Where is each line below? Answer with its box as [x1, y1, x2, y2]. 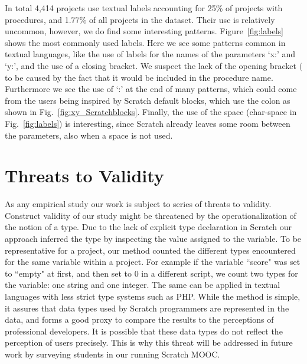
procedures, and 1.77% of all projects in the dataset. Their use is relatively [5, 13, 275, 25]
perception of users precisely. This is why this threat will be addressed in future [5, 336, 293, 349]
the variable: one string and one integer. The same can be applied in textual [5, 278, 280, 291]
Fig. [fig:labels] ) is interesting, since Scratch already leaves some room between [5, 117, 290, 129]
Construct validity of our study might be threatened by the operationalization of [5, 209, 296, 221]
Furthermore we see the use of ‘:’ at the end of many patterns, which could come [5, 83, 297, 95]
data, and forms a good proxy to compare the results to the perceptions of [5, 313, 274, 326]
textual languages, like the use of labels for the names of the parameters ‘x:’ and [5, 48, 296, 60]
